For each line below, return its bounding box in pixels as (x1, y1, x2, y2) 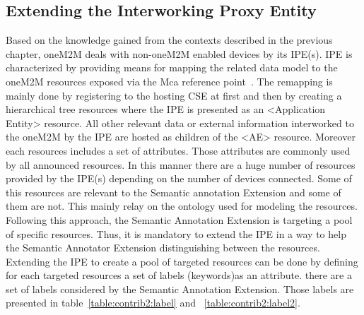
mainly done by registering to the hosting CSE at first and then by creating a (6, 88, 342, 102)
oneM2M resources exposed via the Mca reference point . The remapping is (6, 73, 333, 88)
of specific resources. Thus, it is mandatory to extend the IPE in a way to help (6, 226, 346, 241)
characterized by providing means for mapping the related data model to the (6, 60, 338, 75)
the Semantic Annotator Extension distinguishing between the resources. (6, 240, 320, 255)
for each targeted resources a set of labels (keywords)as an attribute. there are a (6, 268, 352, 283)
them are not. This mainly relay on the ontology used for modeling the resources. (6, 198, 358, 213)
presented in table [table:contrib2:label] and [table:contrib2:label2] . (6, 295, 300, 310)
